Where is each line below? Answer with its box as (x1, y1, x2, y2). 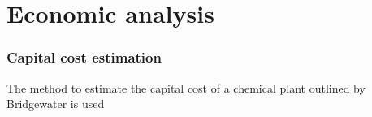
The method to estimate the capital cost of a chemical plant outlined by (6, 79, 366, 96)
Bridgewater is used (6, 95, 105, 112)
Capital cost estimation (6, 47, 162, 67)
